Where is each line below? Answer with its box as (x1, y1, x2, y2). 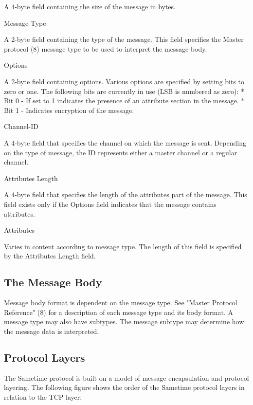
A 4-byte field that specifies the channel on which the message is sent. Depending (4, 137, 246, 147)
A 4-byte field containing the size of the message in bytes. (4, 1, 176, 11)
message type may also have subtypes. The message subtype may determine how (4, 316, 244, 327)
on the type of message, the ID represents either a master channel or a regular (4, 147, 237, 157)
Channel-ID (4, 121, 38, 131)
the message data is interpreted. (4, 326, 99, 336)
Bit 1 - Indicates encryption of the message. (4, 105, 134, 115)
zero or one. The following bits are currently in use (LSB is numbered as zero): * (4, 86, 245, 96)
